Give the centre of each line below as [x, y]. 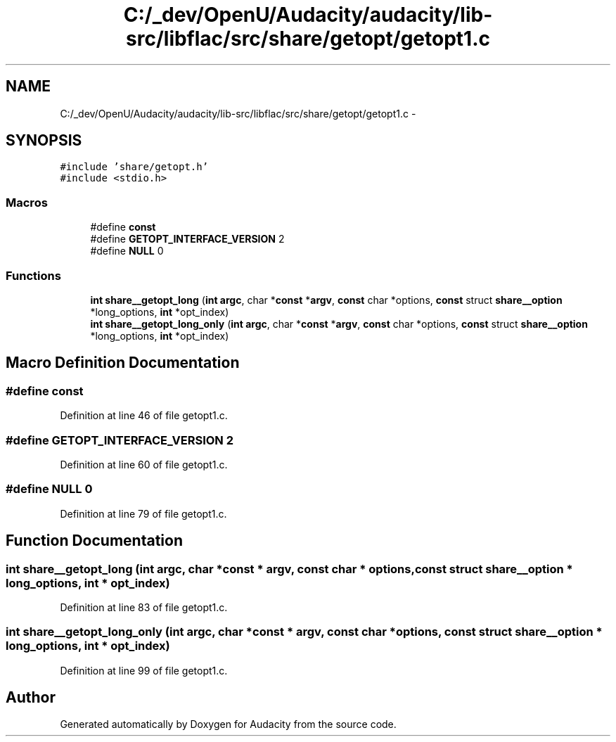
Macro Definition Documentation [123, 363]
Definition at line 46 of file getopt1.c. [144, 416]
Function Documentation [94, 541]
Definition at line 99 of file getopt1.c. [144, 670]
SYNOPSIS [44, 141]
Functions [33, 275]
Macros [27, 202]
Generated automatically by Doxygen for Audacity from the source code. [228, 724]
